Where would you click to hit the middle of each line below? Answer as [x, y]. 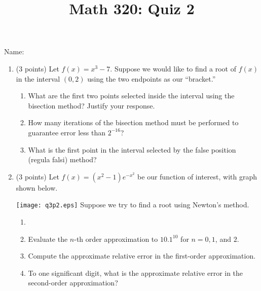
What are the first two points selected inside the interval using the [131, 96]
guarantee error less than [67, 132]
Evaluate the [48, 239]
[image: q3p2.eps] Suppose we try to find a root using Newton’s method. [133, 205]
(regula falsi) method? [62, 159]
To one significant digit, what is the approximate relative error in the [136, 272]
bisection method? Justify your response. [91, 105]
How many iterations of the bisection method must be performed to [133, 122]
